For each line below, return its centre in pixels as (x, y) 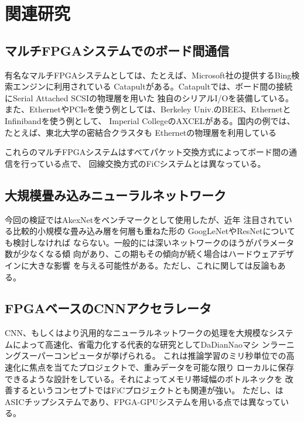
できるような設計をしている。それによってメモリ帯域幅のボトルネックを (144, 378)
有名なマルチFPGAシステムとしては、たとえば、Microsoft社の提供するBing (148, 75)
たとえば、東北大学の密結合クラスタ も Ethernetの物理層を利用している (141, 132)
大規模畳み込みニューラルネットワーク (115, 195)
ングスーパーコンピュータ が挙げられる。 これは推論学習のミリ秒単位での (146, 356)
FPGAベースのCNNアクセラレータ (108, 308)
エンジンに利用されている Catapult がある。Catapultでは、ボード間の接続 (153, 86)
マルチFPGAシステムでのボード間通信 (117, 50)
